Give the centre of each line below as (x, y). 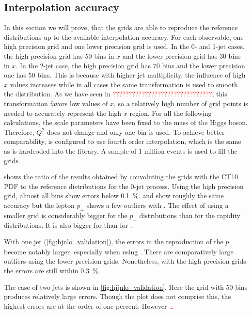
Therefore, (19, 132)
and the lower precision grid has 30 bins (181, 55)
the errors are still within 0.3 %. (52, 271)
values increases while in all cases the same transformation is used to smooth (124, 84)
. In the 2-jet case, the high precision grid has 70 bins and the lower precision (130, 65)
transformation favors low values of (56, 103)
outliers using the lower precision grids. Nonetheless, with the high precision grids (125, 261)
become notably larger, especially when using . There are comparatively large (119, 251)
